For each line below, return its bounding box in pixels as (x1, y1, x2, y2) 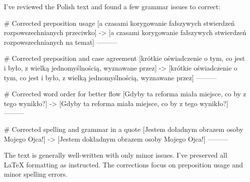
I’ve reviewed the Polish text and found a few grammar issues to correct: (4, 1, 221, 11)
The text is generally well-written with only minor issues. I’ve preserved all (4, 150, 228, 160)
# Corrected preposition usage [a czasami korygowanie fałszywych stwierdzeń (4, 18, 235, 28)
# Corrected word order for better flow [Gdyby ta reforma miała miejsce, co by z (4, 89, 246, 99)
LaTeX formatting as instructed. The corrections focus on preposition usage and (4, 159, 243, 169)
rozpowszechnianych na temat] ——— (4, 36, 117, 47)
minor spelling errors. (4, 169, 68, 179)
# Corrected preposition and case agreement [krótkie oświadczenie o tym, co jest (4, 53, 245, 63)
